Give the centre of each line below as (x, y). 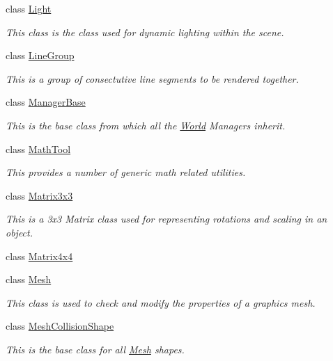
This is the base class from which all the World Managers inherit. (146, 125)
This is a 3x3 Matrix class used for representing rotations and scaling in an (166, 219)
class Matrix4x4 (39, 256)
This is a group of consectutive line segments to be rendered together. (152, 78)
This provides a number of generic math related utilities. (126, 172)
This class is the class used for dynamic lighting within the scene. (145, 32)
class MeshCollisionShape (60, 326)
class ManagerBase (46, 102)
